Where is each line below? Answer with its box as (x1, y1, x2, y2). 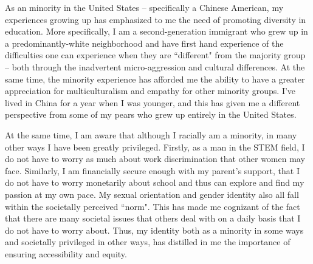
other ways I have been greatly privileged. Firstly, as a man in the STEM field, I (5, 140, 305, 153)
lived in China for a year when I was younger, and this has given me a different (5, 96, 300, 109)
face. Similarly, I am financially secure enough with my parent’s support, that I (5, 164, 300, 177)
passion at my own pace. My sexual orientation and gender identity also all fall (5, 188, 299, 200)
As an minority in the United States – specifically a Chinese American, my (5, 1, 284, 13)
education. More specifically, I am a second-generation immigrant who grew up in (5, 25, 308, 38)
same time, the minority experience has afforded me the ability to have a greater (5, 72, 305, 85)
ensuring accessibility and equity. (5, 247, 127, 260)
